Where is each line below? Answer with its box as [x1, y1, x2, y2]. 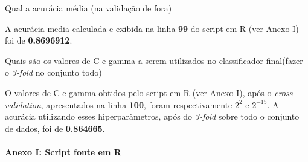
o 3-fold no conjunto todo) [5, 66, 102, 79]
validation [5, 98, 41, 111]
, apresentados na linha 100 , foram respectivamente [40, 98, 233, 111]
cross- [274, 86, 296, 99]
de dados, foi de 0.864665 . [5, 121, 105, 134]
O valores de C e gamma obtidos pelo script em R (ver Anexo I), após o [5, 86, 272, 99]
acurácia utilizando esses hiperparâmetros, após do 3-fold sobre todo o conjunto [5, 110, 300, 123]
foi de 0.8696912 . [5, 34, 72, 47]
